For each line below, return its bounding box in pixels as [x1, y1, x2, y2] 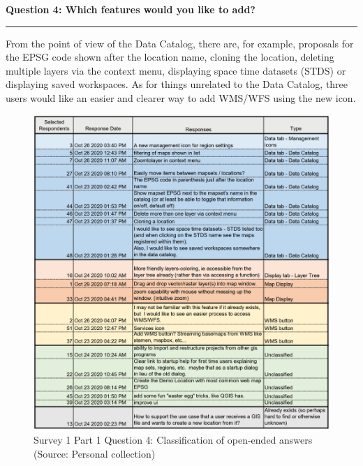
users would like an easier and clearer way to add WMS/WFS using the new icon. [6, 90, 356, 105]
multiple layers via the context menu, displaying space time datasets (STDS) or [6, 63, 346, 77]
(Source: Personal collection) [34, 446, 156, 461]
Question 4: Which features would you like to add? [6, 2, 255, 16]
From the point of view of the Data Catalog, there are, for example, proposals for [6, 36, 354, 50]
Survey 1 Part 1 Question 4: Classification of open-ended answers [34, 433, 313, 447]
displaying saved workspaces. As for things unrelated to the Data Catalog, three [6, 77, 348, 91]
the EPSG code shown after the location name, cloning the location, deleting [6, 50, 334, 64]
